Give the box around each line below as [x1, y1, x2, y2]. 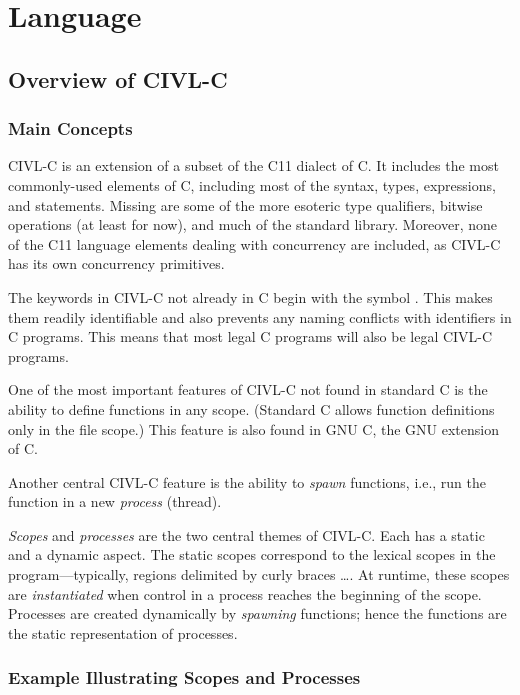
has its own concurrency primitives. [8, 253, 225, 274]
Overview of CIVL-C [8, 63, 228, 94]
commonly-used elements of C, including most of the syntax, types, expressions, [8, 174, 496, 195]
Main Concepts [8, 116, 133, 141]
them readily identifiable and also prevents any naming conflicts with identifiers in [8, 306, 512, 327]
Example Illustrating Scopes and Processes [8, 665, 361, 690]
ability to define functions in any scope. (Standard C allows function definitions [8, 398, 495, 419]
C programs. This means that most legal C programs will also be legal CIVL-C [8, 326, 493, 347]
